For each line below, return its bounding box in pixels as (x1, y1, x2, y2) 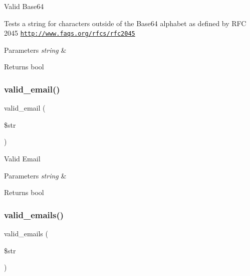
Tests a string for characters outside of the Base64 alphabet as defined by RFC (4, 18, 246, 28)
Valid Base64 (4, 1, 44, 11)
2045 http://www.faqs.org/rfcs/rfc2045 (4, 28, 135, 38)
